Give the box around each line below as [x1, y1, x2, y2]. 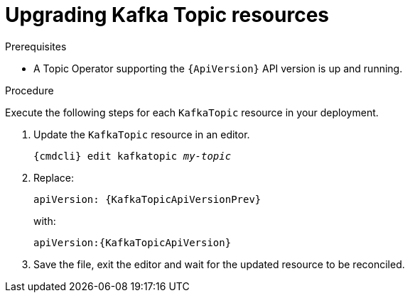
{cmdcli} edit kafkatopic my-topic [33, 150, 232, 162]
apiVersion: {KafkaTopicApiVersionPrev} [33, 193, 261, 205]
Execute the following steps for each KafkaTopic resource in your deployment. [5, 106, 379, 118]
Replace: [33, 171, 74, 184]
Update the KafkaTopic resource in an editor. [33, 128, 250, 140]
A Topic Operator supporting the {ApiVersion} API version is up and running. [33, 62, 403, 74]
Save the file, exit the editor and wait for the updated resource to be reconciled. [33, 258, 405, 270]
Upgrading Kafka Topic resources [5, 3, 330, 27]
